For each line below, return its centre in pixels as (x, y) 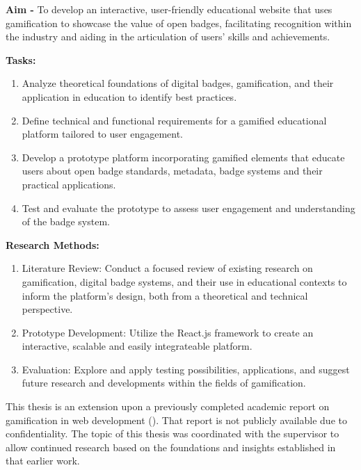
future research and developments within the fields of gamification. (164, 383)
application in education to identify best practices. (129, 96)
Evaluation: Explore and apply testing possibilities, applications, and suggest (186, 369)
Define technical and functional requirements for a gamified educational (174, 120)
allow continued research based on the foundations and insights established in (171, 447)
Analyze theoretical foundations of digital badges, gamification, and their (178, 83)
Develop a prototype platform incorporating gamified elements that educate (183, 157)
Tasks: (21, 59)
